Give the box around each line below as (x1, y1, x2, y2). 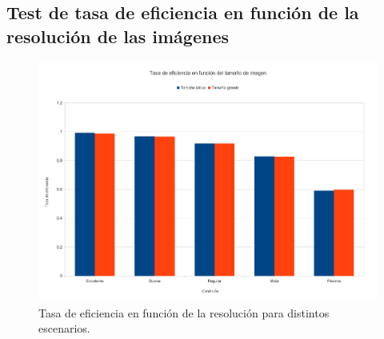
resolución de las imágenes (6, 23, 229, 48)
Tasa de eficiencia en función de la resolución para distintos (38, 304, 330, 321)
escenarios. (38, 320, 90, 337)
